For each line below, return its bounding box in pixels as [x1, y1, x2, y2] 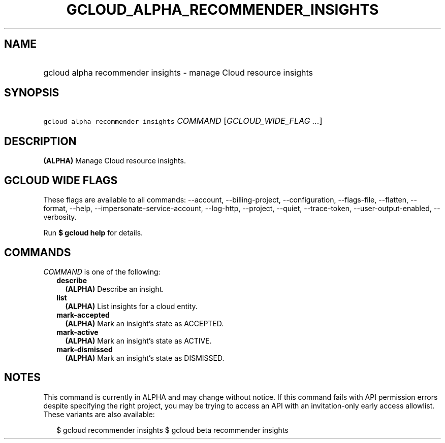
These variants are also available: [43, 410, 155, 419]
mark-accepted [56, 310, 110, 319]
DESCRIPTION [4, 134, 77, 148]
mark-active [56, 327, 99, 336]
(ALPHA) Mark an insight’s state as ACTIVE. [65, 336, 212, 345]
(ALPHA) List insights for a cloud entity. [65, 301, 198, 311]
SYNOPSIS [4, 86, 59, 99]
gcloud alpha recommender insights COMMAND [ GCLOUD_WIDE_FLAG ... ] [43, 116, 323, 126]
